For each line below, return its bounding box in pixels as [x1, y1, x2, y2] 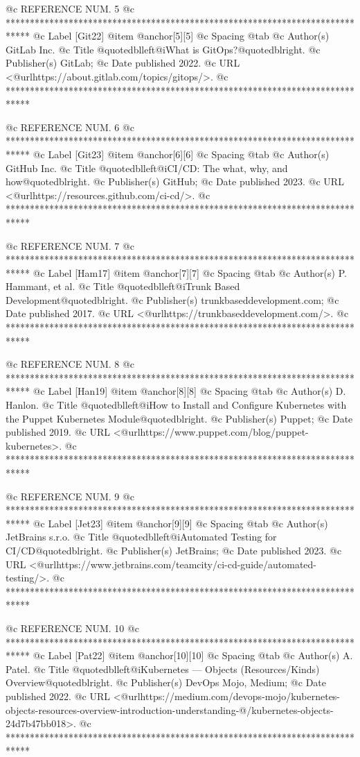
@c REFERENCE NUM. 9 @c [6, 488, 135, 503]
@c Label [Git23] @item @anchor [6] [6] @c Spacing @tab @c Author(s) [33, 146, 330, 161]
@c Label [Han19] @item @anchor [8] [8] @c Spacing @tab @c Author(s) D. [33, 384, 346, 398]
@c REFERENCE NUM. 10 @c [6, 620, 140, 635]
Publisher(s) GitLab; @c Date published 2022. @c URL [6, 56, 240, 70]
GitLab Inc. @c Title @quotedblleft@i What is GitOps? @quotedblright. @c [6, 42, 321, 56]
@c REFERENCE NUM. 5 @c [6, 1, 135, 15]
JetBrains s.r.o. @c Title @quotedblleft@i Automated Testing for [6, 529, 277, 544]
